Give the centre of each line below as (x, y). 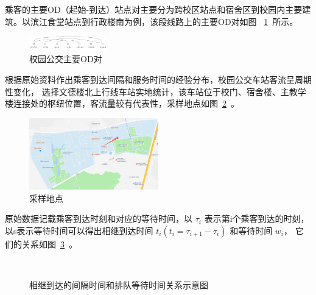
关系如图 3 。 (49, 243)
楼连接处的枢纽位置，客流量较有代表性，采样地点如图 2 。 (122, 103)
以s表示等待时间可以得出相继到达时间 (79, 230)
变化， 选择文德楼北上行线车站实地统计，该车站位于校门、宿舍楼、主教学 (160, 91)
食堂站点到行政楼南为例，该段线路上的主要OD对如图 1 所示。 (173, 21)
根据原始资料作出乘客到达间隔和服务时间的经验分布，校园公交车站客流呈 (150, 79)
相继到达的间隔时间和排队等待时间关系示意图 (119, 285)
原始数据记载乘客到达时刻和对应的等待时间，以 (99, 219)
